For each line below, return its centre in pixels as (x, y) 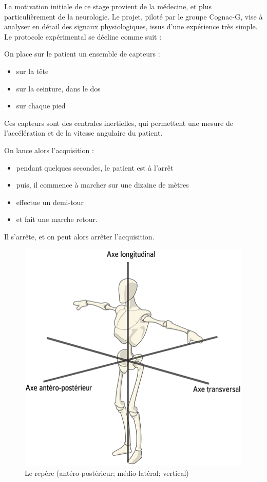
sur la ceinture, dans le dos (58, 88)
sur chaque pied (41, 106)
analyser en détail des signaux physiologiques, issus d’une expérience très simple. (131, 26)
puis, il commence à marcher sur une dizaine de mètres (102, 185)
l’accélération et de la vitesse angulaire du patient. (83, 133)
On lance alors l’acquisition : (49, 150)
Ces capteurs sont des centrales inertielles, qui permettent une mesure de (119, 123)
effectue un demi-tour (50, 202)
